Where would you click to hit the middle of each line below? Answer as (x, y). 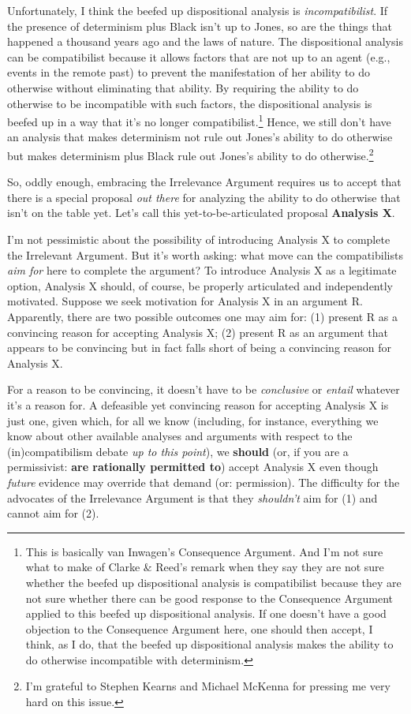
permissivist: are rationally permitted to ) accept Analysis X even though (193, 467)
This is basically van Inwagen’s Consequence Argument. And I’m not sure (204, 551)
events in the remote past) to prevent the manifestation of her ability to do (189, 72)
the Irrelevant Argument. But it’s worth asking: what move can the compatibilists (205, 254)
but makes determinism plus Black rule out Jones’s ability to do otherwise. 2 (191, 154)
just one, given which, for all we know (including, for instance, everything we (193, 420)
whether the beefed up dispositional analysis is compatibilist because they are (213, 582)
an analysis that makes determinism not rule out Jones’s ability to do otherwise (200, 137)
